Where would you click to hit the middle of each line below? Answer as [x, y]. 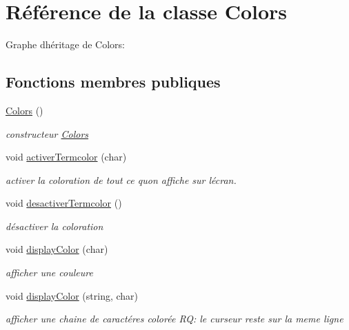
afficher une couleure [49, 272]
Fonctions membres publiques [113, 82]
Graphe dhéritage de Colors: [65, 44]
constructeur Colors [47, 133]
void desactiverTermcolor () [64, 203]
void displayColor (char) [57, 249]
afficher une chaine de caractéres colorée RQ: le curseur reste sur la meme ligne [174, 319]
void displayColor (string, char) [72, 295]
